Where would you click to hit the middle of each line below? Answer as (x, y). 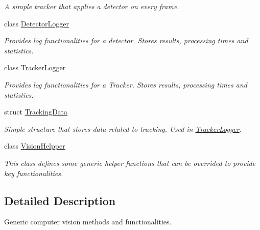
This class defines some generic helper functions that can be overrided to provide (130, 163)
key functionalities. (34, 173)
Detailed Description (60, 200)
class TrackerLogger (35, 67)
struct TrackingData (36, 112)
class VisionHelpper (35, 146)
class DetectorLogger (37, 23)
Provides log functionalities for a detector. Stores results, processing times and (126, 40)
